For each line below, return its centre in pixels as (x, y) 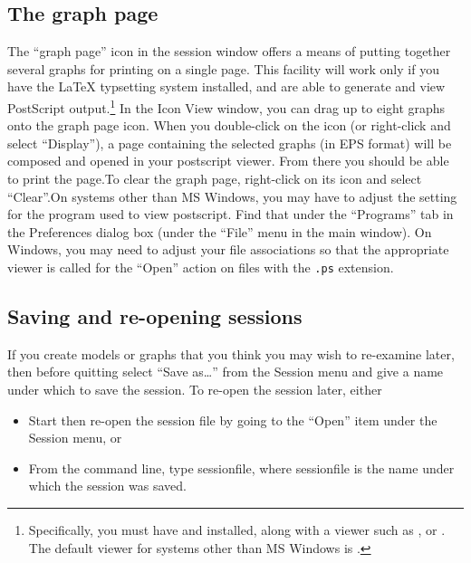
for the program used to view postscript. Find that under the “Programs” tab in (231, 214)
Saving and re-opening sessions (155, 316)
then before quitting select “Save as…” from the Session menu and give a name (226, 372)
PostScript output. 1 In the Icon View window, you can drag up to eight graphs (226, 106)
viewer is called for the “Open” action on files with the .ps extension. (201, 267)
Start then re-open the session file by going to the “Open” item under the (233, 420)
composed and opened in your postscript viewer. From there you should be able (228, 161)
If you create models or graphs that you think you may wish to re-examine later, (231, 353)
